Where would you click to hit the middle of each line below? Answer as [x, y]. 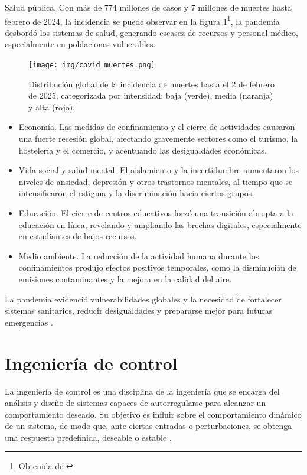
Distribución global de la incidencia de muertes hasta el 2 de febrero [152, 84]
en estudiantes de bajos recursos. [78, 236]
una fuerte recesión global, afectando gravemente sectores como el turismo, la [158, 139]
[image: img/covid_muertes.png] [92, 65]
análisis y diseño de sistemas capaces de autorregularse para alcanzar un [135, 403]
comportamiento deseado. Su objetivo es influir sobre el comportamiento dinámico [153, 414]
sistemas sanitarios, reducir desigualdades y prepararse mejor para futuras [139, 310]
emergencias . [29, 322]
